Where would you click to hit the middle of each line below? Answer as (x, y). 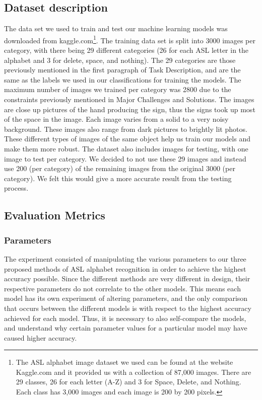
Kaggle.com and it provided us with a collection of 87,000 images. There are (134, 372)
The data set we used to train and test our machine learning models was (116, 28)
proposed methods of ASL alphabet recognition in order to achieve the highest (125, 268)
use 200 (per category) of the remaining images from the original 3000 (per (120, 168)
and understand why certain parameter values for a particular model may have (126, 328)
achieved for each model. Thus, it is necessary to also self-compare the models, (125, 318)
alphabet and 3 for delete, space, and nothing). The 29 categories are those (120, 60)
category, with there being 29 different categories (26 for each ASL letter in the (126, 50)
